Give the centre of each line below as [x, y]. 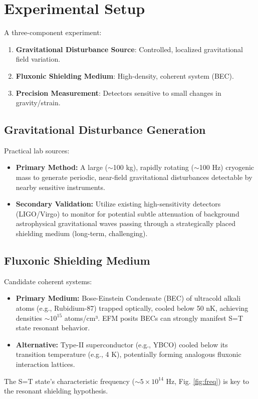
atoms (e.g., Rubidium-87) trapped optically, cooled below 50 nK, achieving [132, 308]
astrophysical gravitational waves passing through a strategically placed [125, 223]
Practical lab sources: [37, 150]
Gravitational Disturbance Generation [105, 130]
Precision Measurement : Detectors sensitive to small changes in [118, 92]
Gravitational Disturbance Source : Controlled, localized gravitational [129, 49]
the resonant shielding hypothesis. [56, 391]
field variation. [38, 59]
